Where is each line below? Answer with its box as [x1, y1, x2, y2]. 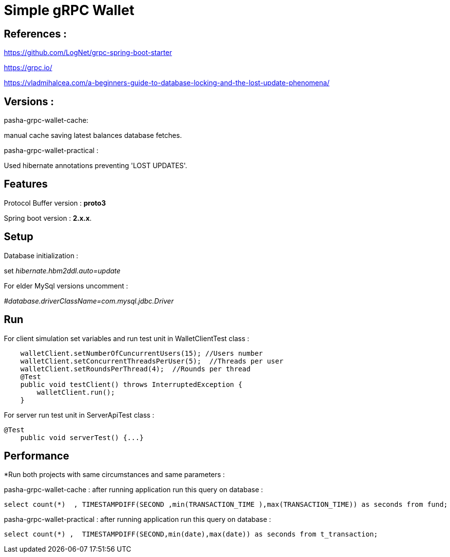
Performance [4, 449, 69, 462]
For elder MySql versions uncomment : [4, 281, 128, 290]
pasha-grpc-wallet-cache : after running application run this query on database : [4, 485, 263, 494]
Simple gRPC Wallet [4, 2, 135, 19]
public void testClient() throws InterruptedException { [20, 380, 242, 388]
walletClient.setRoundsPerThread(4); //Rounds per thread [20, 365, 251, 373]
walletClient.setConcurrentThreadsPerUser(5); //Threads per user [20, 357, 284, 365]
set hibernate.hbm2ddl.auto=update [4, 266, 121, 275]
